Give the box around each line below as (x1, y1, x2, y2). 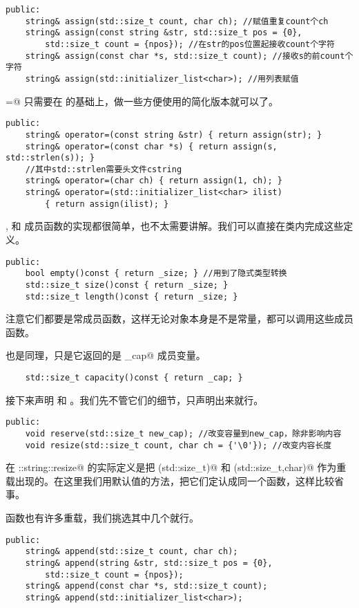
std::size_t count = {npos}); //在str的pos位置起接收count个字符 (45, 39, 335, 49)
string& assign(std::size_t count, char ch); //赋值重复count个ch (25, 16, 329, 26)
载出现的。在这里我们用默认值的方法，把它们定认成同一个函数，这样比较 (6, 473, 334, 488)
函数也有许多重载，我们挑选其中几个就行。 (6, 510, 199, 525)
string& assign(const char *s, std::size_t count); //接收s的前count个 (25, 50, 353, 61)
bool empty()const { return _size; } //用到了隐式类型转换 (25, 268, 287, 279)
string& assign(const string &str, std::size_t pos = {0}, (25, 28, 302, 38)
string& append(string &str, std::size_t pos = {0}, (25, 558, 273, 568)
